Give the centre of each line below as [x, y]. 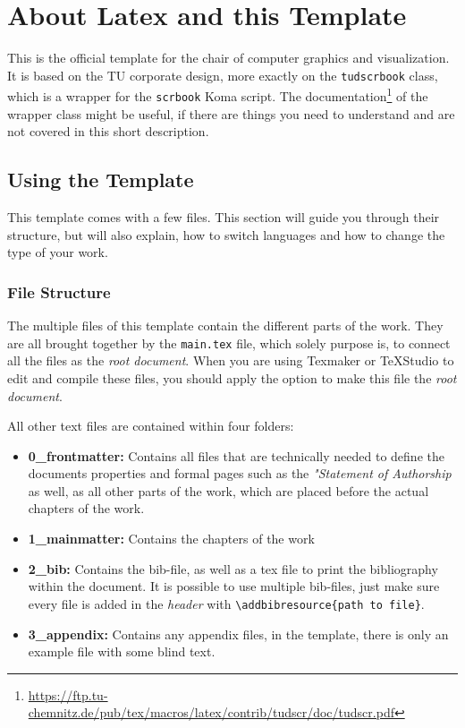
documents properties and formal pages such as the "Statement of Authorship [240, 473]
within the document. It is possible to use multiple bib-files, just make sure [234, 586]
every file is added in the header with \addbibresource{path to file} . [226, 603]
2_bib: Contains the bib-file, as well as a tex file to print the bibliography [233, 568]
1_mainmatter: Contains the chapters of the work [171, 539]
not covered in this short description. [108, 131]
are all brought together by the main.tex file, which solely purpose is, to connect [229, 343]
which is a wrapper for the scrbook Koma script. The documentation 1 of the [218, 95]
